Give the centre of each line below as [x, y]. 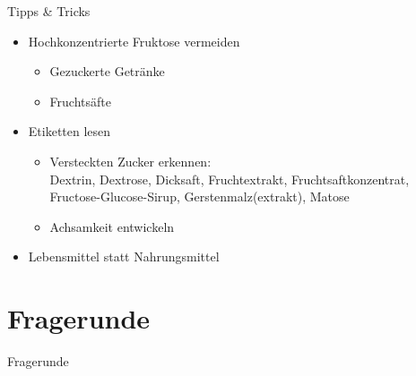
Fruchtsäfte [80, 101]
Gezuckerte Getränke [107, 71]
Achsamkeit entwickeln [112, 226]
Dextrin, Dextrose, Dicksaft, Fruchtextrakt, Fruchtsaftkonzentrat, [230, 179]
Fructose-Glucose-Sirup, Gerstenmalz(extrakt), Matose [199, 197]
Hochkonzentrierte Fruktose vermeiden [134, 41]
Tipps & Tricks [49, 11]
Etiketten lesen [69, 131]
